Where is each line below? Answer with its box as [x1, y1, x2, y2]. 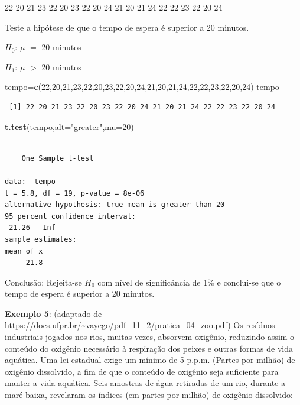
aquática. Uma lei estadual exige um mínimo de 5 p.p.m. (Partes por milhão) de [5, 354, 295, 366]
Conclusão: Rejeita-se [5, 276, 82, 288]
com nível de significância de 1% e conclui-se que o [97, 276, 281, 288]
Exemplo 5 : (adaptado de [5, 307, 102, 319]
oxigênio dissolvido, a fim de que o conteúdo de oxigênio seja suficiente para [5, 365, 279, 377]
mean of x [5, 247, 43, 255]
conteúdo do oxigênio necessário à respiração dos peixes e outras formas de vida [5, 342, 293, 354]
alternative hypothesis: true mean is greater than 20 [5, 200, 225, 209]
